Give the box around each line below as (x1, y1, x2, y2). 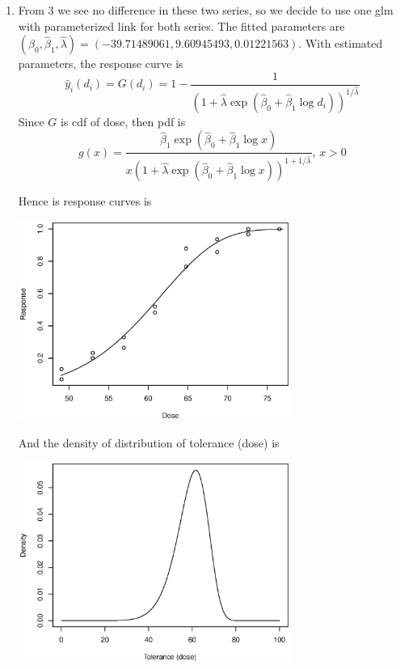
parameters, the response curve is (18, 55, 183, 72)
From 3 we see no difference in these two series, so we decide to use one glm (18, 2, 394, 18)
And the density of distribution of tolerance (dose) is (18, 434, 280, 451)
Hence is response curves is (18, 193, 152, 210)
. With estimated (298, 35, 383, 52)
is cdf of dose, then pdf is (61, 112, 186, 129)
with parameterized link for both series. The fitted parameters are (18, 17, 345, 34)
